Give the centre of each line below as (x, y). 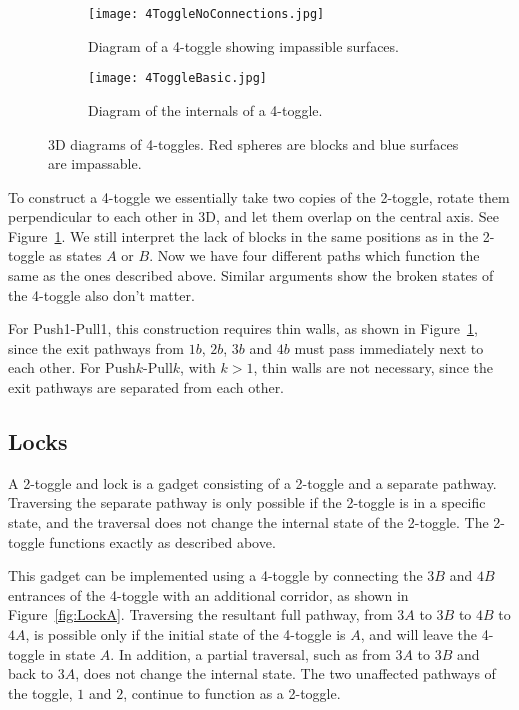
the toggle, (40, 692)
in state (72, 653)
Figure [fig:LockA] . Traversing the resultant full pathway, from (200, 614)
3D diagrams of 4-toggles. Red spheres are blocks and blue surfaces (253, 143)
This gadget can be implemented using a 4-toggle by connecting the (215, 575)
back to (31, 673)
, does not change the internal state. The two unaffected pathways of (285, 673)
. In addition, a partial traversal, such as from (250, 653)
